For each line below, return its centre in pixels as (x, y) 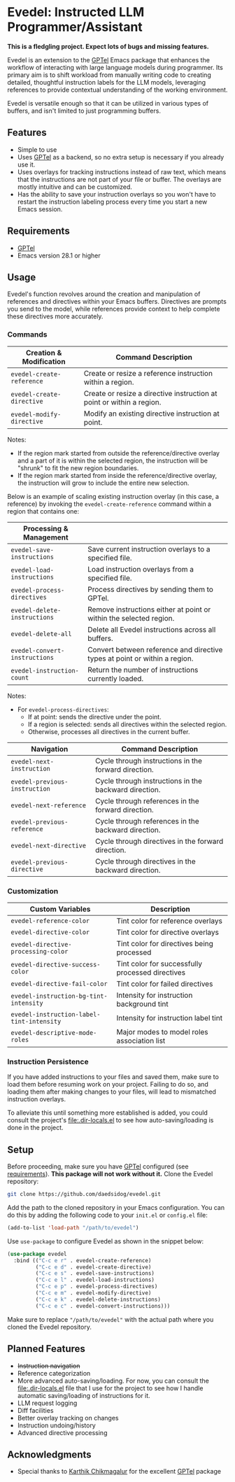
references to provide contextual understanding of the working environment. (117, 90)
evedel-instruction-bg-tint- (59, 996)
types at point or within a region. (140, 658)
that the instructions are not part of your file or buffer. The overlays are (119, 179)
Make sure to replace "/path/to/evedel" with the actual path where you (111, 1319)
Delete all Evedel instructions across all (151, 629)
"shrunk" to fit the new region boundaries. (78, 468)
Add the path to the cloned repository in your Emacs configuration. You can (116, 1207)
